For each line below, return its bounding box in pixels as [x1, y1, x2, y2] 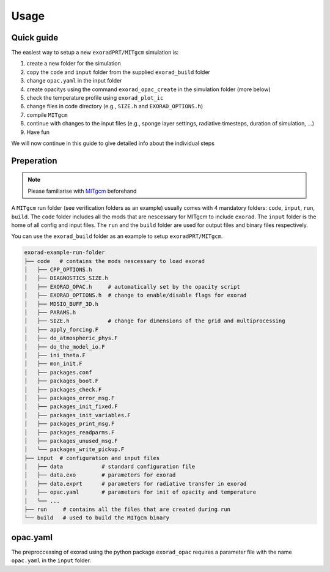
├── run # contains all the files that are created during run [24, 506, 231, 513]
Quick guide [11, 32, 59, 43]
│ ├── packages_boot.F [24, 377, 99, 385]
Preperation [11, 155, 57, 166]
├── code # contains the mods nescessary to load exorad [24, 258, 205, 264]
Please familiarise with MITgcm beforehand [28, 187, 137, 195]
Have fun [26, 128, 50, 136]
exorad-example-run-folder [24, 249, 105, 256]
